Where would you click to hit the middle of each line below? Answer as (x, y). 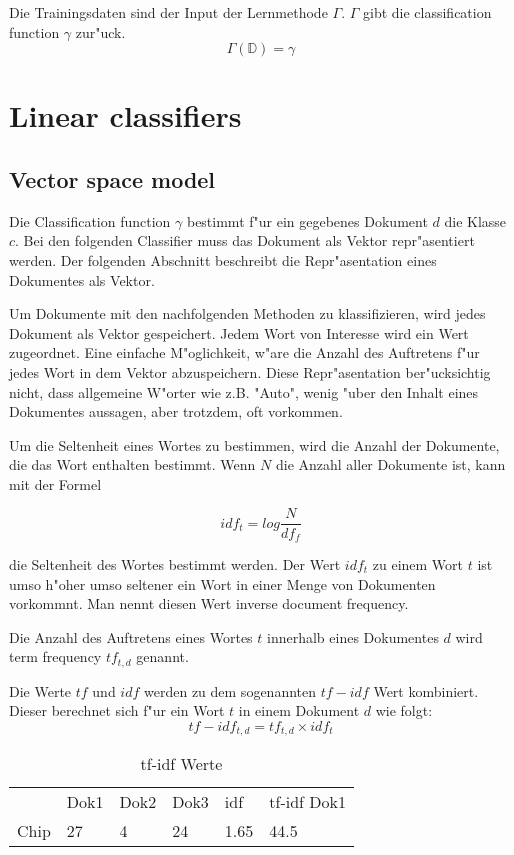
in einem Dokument (299, 710)
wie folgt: (404, 710)
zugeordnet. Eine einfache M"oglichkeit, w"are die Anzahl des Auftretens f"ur (244, 352)
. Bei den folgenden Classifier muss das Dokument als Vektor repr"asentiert (245, 240)
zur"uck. (100, 31)
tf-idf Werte (181, 764)
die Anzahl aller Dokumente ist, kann (390, 464)
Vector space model (112, 178)
